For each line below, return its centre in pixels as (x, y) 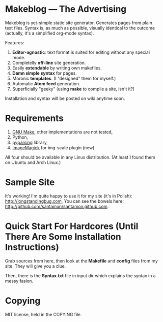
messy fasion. (19, 281)
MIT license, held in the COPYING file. (43, 314)
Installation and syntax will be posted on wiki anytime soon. (65, 98)
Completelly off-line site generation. (49, 63)
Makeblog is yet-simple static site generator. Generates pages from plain (79, 23)
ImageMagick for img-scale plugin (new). (54, 147)
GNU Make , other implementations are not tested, (62, 132)
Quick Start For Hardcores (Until (72, 226)
